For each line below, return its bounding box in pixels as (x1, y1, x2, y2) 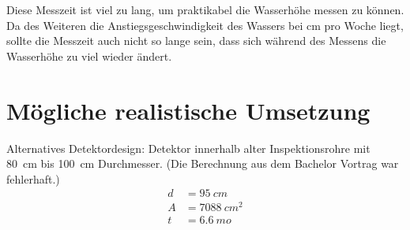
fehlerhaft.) (6, 170, 60, 187)
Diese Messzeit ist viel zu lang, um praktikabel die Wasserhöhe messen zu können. (6, 2, 404, 17)
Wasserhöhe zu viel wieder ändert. (6, 47, 172, 64)
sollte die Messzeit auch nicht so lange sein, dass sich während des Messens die (6, 32, 386, 49)
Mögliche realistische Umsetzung (6, 94, 371, 126)
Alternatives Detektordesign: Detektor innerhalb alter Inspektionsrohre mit (6, 139, 371, 156)
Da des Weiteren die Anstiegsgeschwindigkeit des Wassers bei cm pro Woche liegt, (6, 17, 404, 33)
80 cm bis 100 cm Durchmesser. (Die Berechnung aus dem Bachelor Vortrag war (6, 155, 399, 172)
